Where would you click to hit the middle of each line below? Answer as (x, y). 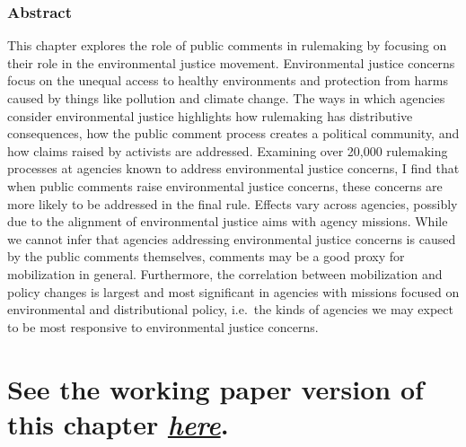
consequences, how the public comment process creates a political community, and (233, 133)
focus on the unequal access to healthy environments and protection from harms (228, 80)
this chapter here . (118, 424)
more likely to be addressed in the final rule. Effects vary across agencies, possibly (233, 203)
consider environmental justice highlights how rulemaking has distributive (210, 115)
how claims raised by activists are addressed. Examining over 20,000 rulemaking (228, 150)
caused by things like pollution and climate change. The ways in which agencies (226, 98)
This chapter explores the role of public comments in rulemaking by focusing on (227, 45)
